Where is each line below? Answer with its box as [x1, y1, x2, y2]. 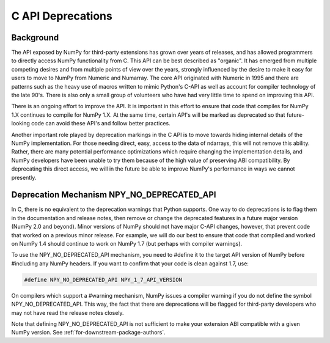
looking [11, 120, 31, 127]
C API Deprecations [11, 9, 112, 23]
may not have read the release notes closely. [11, 309, 125, 316]
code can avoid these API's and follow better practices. [31, 120, 170, 127]
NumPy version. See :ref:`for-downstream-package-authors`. [11, 329, 166, 336]
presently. [11, 174, 37, 181]
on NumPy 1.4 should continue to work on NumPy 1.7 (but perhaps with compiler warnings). [11, 240, 243, 247]
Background [11, 32, 59, 43]
